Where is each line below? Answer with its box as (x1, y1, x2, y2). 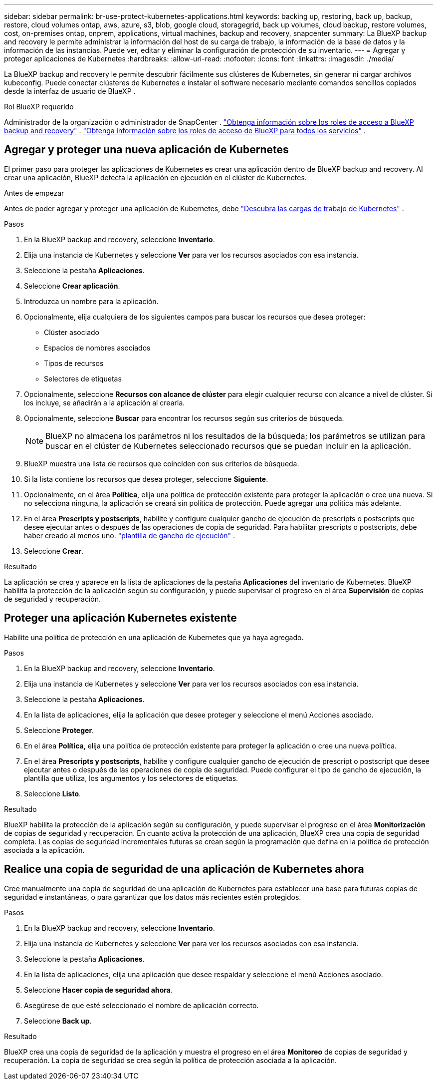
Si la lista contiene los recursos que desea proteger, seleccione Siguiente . (24, 474, 268, 483)
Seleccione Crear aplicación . (24, 281, 120, 290)
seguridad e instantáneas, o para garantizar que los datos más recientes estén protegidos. (4, 892, 301, 901)
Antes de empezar (4, 188, 64, 197)
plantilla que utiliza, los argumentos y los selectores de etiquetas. (24, 773, 238, 782)
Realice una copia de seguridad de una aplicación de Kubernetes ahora (4, 863, 364, 876)
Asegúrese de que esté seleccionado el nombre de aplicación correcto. (24, 1001, 259, 1010)
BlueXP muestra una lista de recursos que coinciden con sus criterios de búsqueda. (24, 459, 299, 468)
